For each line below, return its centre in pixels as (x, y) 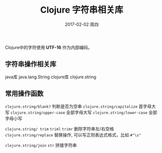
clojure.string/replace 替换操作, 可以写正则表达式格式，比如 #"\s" (73, 135)
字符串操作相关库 (31, 64)
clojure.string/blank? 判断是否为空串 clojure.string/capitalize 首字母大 (81, 106)
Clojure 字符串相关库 (82, 10)
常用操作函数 (24, 93)
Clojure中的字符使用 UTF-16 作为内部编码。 (49, 47)
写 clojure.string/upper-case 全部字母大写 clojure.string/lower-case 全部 (81, 112)
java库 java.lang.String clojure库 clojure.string (51, 77)
